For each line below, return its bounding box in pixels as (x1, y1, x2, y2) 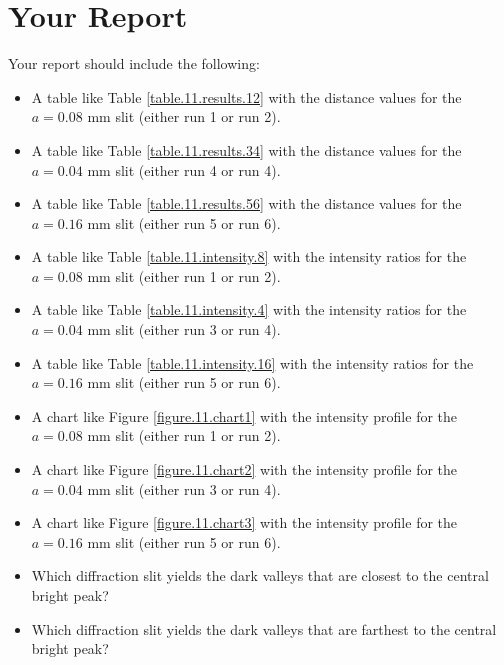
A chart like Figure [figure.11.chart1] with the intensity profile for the (31, 405, 458, 426)
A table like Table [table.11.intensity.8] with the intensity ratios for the (31, 246, 467, 267)
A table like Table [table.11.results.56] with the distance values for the (31, 193, 462, 214)
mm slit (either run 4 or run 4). (87, 159, 281, 180)
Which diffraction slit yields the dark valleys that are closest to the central (31, 565, 489, 586)
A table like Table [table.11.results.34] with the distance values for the (31, 139, 462, 160)
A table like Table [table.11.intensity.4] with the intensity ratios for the (31, 299, 467, 320)
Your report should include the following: (8, 53, 260, 74)
